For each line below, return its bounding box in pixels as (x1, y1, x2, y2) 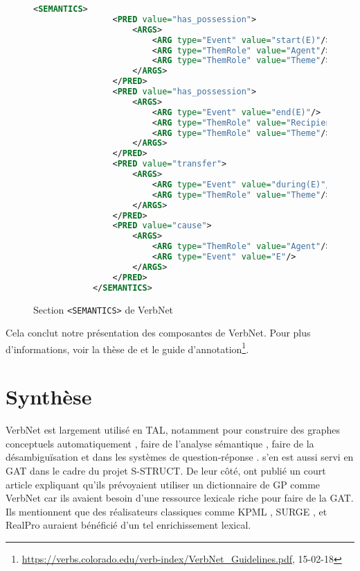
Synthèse (6, 382, 92, 411)
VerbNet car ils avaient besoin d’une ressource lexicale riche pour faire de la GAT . (6, 491, 354, 505)
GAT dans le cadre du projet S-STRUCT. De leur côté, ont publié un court (6, 463, 326, 477)
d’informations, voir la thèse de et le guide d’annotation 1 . (6, 339, 249, 356)
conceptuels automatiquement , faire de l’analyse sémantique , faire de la (6, 436, 314, 450)
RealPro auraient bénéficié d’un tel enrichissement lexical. (6, 518, 251, 532)
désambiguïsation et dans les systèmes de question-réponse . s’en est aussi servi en (6, 450, 354, 464)
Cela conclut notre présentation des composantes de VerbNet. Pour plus (6, 325, 311, 340)
